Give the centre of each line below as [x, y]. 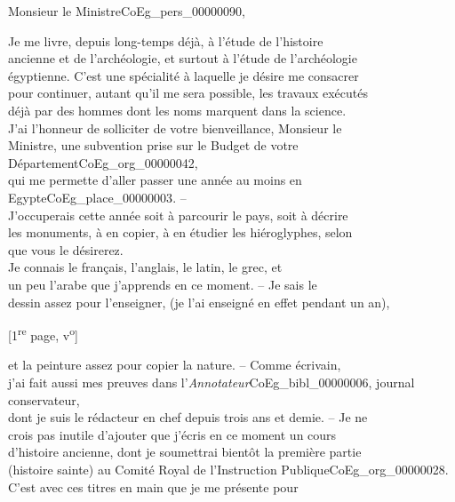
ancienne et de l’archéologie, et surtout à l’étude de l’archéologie [183, 58]
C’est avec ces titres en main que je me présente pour [153, 486]
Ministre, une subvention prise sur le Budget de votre [153, 145]
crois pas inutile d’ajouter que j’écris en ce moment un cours [172, 434]
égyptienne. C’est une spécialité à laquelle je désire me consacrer [184, 75]
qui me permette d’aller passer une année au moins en [155, 180]
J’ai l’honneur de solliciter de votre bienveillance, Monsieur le [175, 127]
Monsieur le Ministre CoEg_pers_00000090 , [127, 11]
